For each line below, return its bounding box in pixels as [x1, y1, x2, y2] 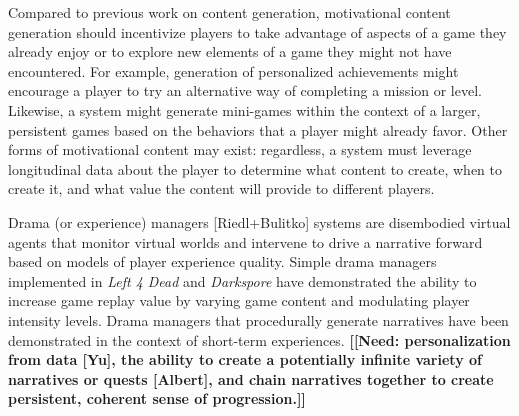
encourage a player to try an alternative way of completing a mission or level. [8, 80, 482, 101]
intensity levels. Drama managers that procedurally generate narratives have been [8, 309, 509, 330]
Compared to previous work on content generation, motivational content [8, 2, 451, 22]
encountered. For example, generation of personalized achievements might [8, 60, 459, 81]
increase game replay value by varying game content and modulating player [8, 290, 470, 311]
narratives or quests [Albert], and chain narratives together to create [8, 368, 494, 389]
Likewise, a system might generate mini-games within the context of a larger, [8, 99, 481, 120]
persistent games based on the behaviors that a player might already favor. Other [8, 119, 508, 140]
